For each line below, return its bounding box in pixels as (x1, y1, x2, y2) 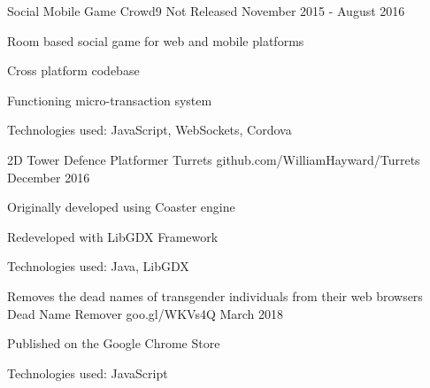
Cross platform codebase (7, 61, 140, 80)
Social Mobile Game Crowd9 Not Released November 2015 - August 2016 (7, 2, 405, 19)
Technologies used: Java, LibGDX (7, 257, 189, 275)
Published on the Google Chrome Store (7, 334, 220, 353)
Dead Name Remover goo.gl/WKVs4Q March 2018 (7, 304, 284, 322)
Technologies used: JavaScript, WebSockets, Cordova (7, 120, 292, 139)
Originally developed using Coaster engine (7, 198, 235, 216)
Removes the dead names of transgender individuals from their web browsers (7, 286, 423, 305)
